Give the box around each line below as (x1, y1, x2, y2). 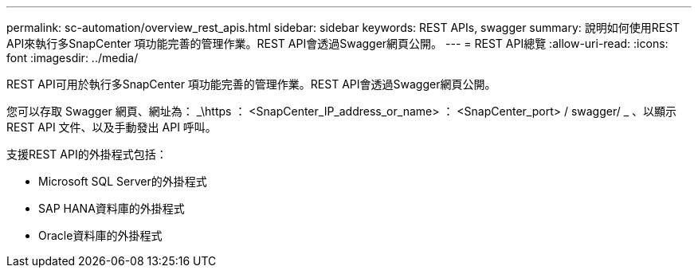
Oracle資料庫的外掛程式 (38, 229, 163, 242)
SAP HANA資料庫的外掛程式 (38, 202, 185, 215)
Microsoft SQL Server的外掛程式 (38, 174, 207, 188)
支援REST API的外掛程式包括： (6, 147, 167, 161)
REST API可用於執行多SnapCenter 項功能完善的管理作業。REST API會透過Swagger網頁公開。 (6, 77, 496, 91)
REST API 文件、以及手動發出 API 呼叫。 (6, 120, 217, 134)
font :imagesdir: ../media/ (6, 51, 139, 65)
